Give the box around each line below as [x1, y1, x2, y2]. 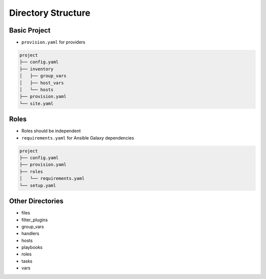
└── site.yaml [19, 101, 54, 106]
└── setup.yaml [19, 182, 56, 188]
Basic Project [9, 26, 51, 35]
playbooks [21, 244, 43, 250]
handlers [21, 231, 39, 237]
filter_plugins [21, 217, 48, 223]
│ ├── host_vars [19, 80, 64, 86]
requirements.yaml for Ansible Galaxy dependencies [21, 135, 134, 140]
